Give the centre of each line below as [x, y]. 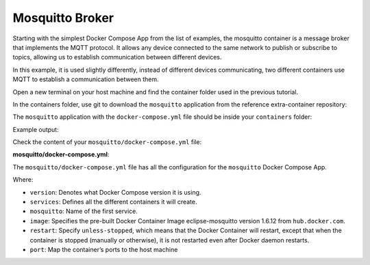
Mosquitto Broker [63, 18]
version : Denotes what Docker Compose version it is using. [115, 192]
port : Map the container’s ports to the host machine [104, 249]
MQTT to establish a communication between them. [86, 79]
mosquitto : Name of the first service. [84, 211]
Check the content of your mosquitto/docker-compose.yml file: [107, 142]
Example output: [36, 129]
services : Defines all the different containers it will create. [113, 202]
